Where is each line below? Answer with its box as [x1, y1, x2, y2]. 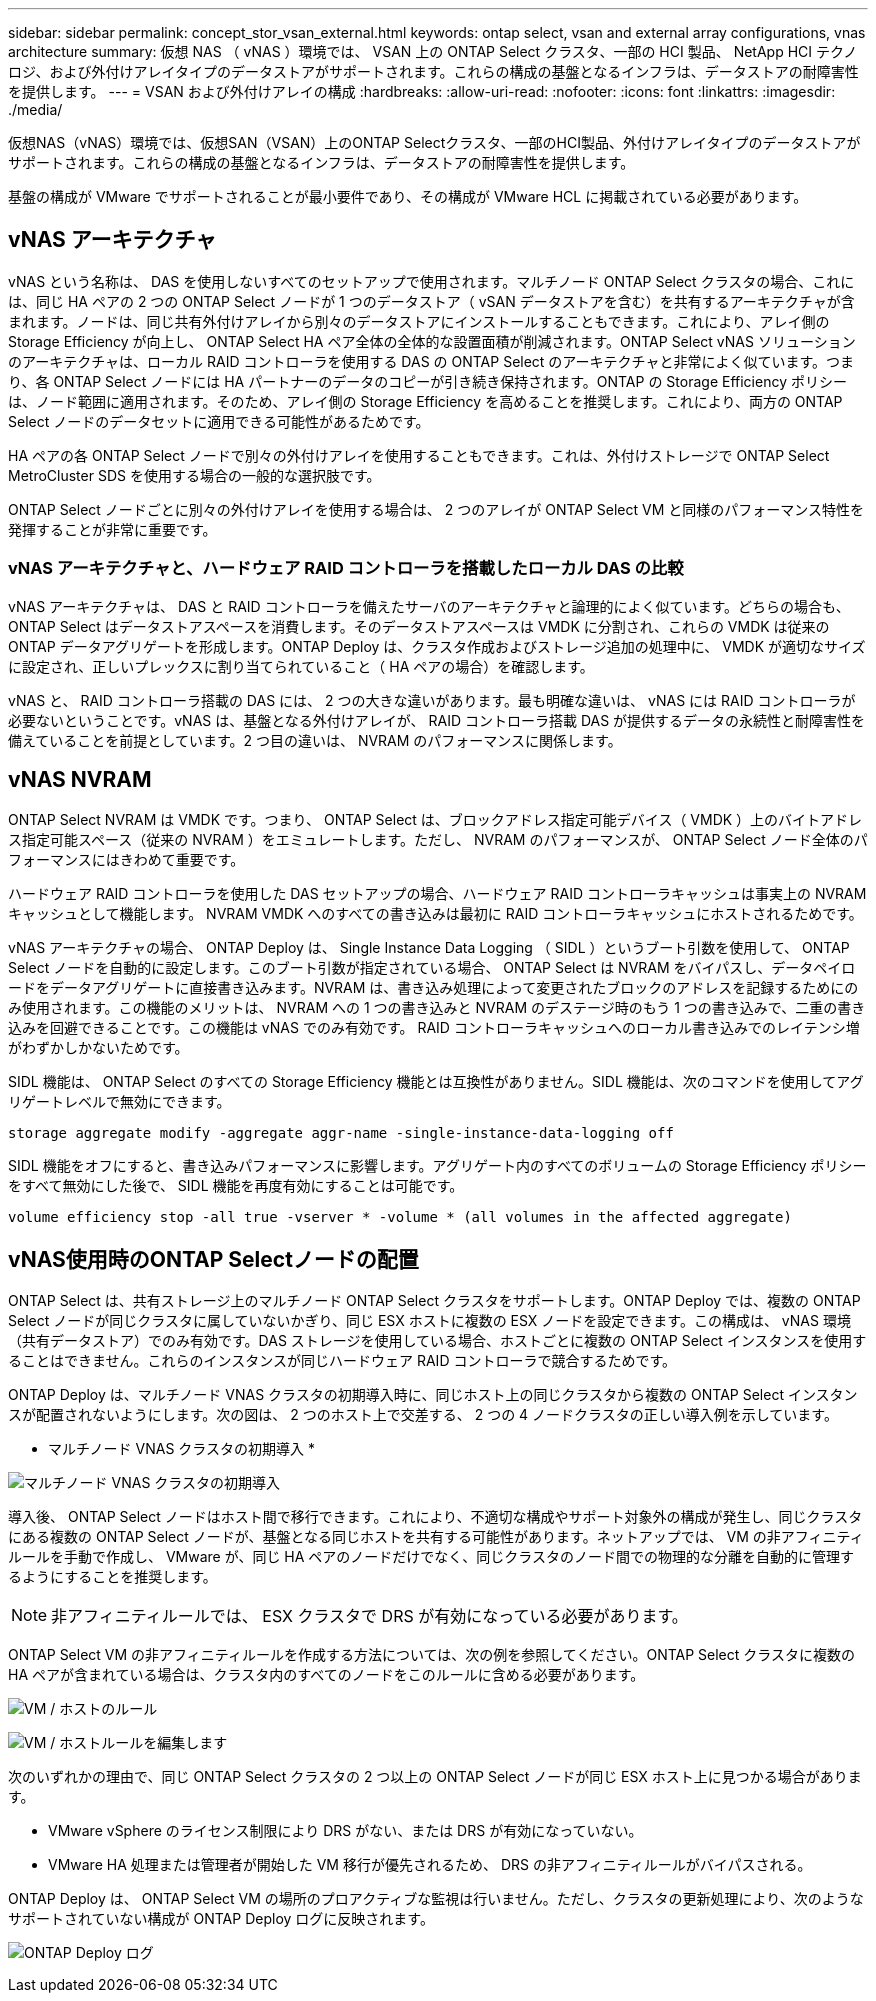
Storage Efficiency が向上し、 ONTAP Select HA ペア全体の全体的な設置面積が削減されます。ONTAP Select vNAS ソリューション [8, 332, 856, 350]
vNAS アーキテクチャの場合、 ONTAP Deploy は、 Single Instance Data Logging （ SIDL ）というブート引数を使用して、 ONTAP [8, 939, 850, 957]
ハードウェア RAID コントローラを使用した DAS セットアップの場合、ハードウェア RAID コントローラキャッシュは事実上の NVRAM [8, 885, 867, 903]
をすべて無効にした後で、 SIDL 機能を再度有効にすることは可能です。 [8, 1177, 464, 1195]
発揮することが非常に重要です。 [8, 520, 217, 538]
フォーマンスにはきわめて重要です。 [8, 851, 245, 869]
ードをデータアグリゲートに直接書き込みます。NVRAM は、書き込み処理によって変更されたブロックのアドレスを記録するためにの [8, 979, 859, 997]
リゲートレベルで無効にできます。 [8, 1093, 231, 1111]
